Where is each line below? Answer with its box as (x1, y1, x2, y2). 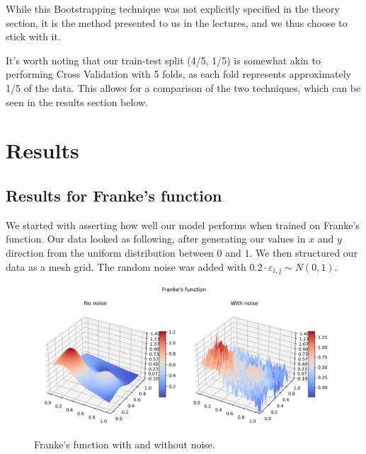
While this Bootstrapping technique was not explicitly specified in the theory (6, 1, 340, 16)
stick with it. (6, 29, 61, 44)
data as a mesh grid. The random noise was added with (6, 259, 246, 274)
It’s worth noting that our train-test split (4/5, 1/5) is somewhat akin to (6, 52, 321, 67)
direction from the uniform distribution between (6, 245, 214, 260)
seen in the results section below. (6, 94, 148, 109)
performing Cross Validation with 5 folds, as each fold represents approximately (6, 66, 351, 81)
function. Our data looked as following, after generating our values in (6, 231, 306, 246)
